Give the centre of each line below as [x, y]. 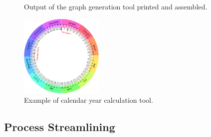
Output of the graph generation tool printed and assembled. [116, 6]
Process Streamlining [60, 127]
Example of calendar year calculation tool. [89, 100]
